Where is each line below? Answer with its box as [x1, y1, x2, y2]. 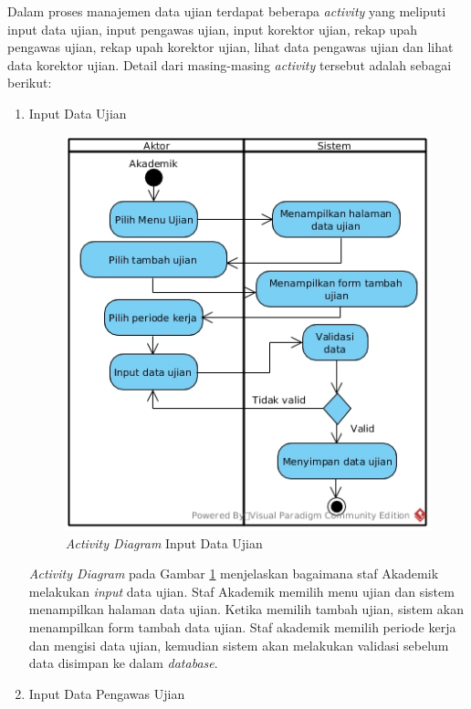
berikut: [7, 73, 52, 92]
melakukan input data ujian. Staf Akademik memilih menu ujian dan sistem [28, 581, 455, 600]
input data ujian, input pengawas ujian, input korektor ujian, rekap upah [7, 19, 418, 38]
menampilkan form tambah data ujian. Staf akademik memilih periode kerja [28, 618, 456, 637]
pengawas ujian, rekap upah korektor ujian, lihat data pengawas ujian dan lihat [7, 37, 454, 57]
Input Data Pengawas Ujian [28, 683, 185, 703]
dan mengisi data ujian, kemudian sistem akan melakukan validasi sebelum [28, 635, 449, 654]
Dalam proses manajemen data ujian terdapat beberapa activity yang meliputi [7, 2, 446, 20]
